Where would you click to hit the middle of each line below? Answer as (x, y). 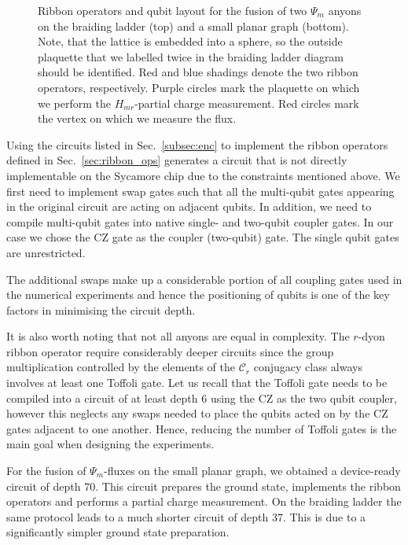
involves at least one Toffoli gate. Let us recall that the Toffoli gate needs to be (197, 383)
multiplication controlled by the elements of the (121, 367)
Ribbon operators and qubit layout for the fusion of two (173, 10)
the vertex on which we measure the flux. (137, 118)
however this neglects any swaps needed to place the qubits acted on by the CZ (197, 413)
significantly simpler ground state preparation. (118, 532)
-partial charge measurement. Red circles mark (247, 103)
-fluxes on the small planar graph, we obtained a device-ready (252, 471)
